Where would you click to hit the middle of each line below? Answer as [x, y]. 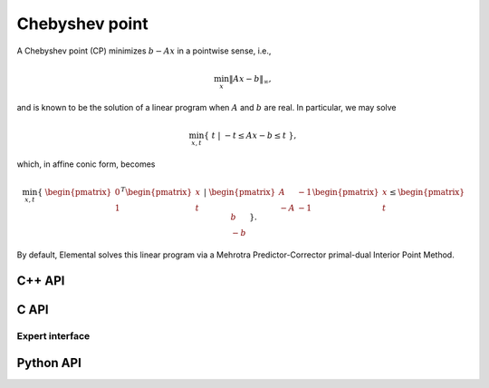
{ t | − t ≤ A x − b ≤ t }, [250, 136]
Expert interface [53, 335]
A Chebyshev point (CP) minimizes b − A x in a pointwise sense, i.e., [144, 51]
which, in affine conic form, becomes [86, 164]
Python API [49, 363]
